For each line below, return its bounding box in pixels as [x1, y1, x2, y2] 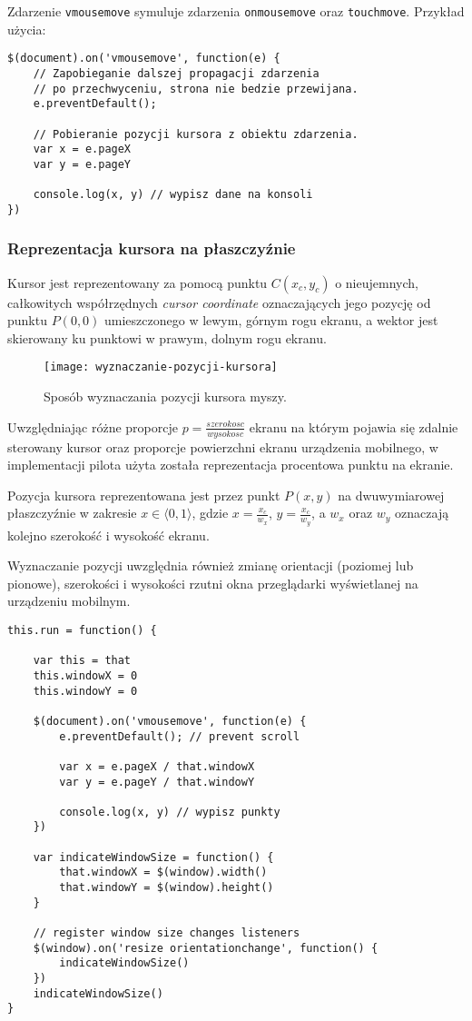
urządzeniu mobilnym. [7, 591, 131, 610]
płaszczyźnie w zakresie [7, 503, 137, 522]
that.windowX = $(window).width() [59, 866, 268, 879]
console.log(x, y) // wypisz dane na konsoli [33, 188, 313, 202]
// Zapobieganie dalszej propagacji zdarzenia [33, 66, 320, 80]
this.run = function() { [7, 623, 157, 637]
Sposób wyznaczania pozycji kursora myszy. [44, 387, 287, 406]
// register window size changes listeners [33, 927, 300, 940]
